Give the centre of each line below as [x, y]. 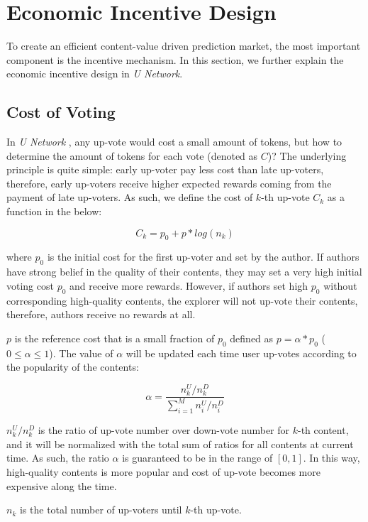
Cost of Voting [61, 112]
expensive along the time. [62, 485]
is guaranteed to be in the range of [197, 458]
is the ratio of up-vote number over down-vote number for [164, 430]
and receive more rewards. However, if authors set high [189, 285]
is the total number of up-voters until [101, 510]
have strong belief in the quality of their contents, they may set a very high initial [184, 272]
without [340, 285]
